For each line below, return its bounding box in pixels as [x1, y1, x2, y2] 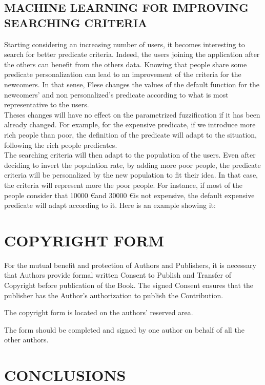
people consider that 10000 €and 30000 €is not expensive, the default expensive [4, 189, 255, 200]
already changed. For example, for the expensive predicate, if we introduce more [4, 119, 256, 130]
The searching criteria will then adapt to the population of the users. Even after [4, 149, 256, 160]
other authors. [4, 334, 49, 345]
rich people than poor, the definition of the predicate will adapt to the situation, [4, 129, 257, 140]
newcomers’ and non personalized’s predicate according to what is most [4, 89, 229, 100]
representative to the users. [4, 99, 89, 110]
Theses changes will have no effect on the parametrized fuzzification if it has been [4, 109, 260, 120]
